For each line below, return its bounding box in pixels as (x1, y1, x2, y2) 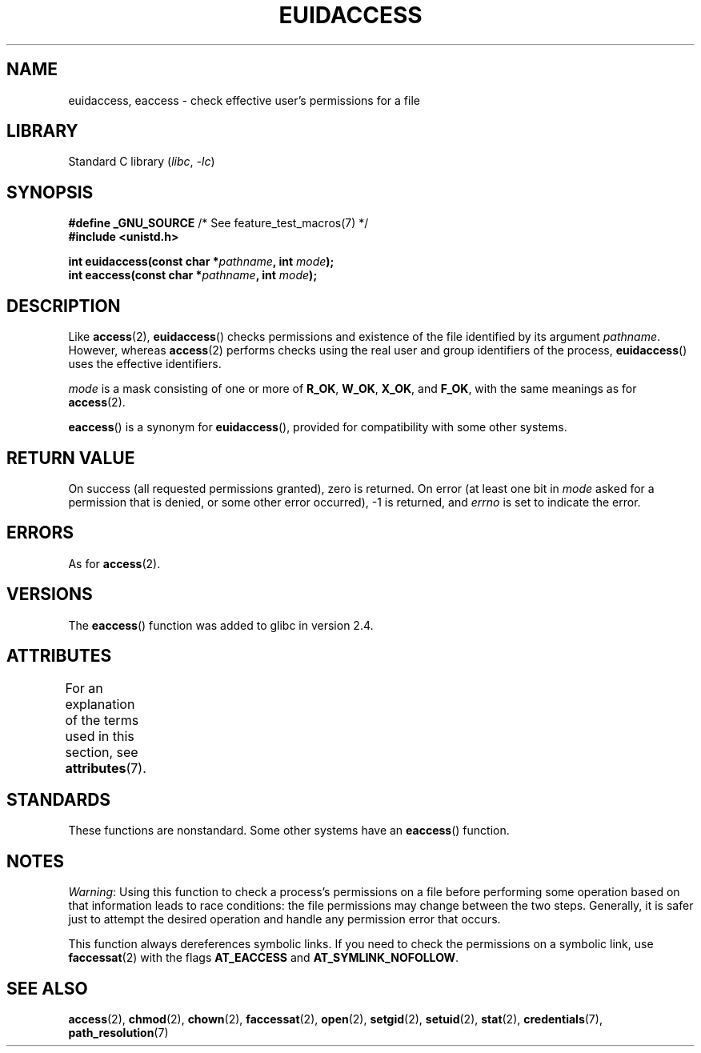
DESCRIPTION (6, 295, 121, 316)
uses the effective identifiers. (68, 357, 222, 371)
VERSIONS (6, 584, 93, 605)
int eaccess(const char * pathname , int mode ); (68, 268, 318, 282)
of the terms (65, 711, 139, 728)
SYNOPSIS (6, 182, 94, 202)
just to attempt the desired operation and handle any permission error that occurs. (68, 912, 501, 927)
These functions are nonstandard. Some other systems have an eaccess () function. (68, 823, 510, 838)
